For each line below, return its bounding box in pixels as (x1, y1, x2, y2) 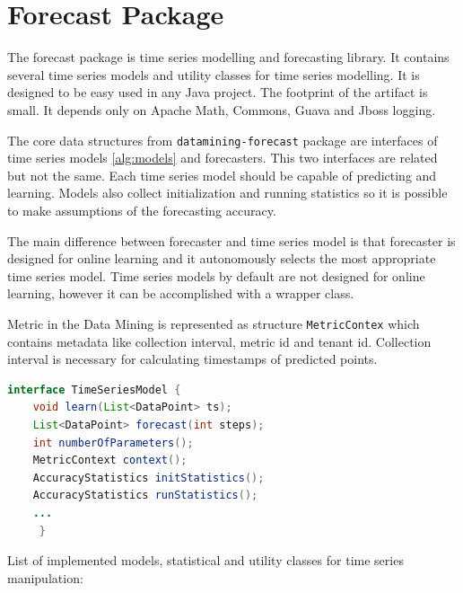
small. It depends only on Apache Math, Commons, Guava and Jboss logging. (7, 100, 436, 119)
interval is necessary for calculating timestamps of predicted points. (7, 350, 378, 368)
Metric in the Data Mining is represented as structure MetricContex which (7, 314, 420, 332)
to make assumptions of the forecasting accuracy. (7, 200, 276, 219)
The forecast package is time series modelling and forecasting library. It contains (7, 48, 450, 66)
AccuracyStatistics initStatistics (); (32, 471, 265, 484)
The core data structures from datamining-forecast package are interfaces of (7, 130, 438, 149)
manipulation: (7, 568, 83, 587)
